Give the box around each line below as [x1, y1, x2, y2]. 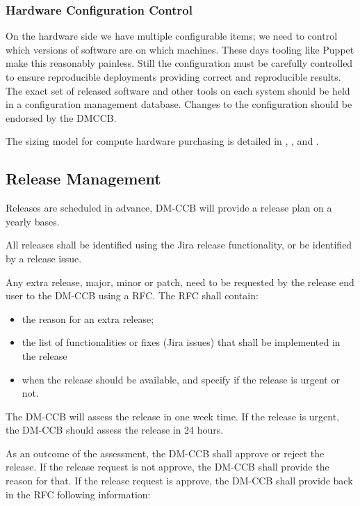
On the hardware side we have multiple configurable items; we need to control [6, 29, 338, 43]
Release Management [6, 168, 161, 189]
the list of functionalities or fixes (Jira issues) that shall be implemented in [22, 335, 341, 349]
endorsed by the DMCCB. [6, 110, 117, 125]
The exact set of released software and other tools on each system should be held [6, 83, 350, 97]
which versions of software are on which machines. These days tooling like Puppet [6, 42, 354, 56]
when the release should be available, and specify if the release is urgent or [22, 372, 340, 386]
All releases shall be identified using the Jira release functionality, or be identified [6, 237, 352, 252]
